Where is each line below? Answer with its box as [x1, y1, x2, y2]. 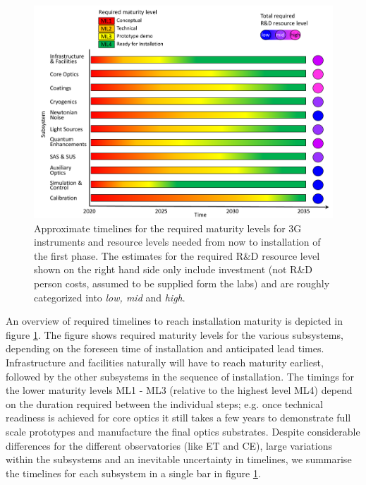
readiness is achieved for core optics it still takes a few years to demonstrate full [6, 410, 351, 425]
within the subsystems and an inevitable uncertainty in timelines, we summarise [6, 452, 352, 467]
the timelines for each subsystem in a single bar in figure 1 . [6, 465, 261, 480]
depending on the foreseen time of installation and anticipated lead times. [6, 341, 324, 356]
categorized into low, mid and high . [34, 289, 185, 304]
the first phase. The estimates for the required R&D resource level [34, 248, 320, 263]
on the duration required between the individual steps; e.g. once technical [6, 396, 323, 411]
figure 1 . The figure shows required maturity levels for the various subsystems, [6, 327, 343, 342]
